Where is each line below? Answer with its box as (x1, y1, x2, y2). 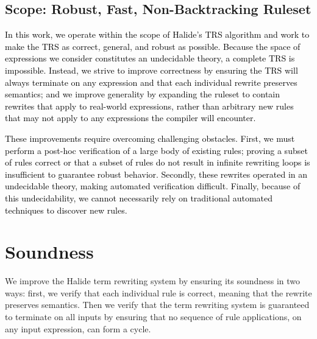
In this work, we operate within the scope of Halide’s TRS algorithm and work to (5, 28, 310, 41)
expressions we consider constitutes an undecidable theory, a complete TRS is (5, 52, 295, 65)
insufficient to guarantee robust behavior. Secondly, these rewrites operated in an (5, 167, 308, 180)
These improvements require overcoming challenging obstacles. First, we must (5, 131, 295, 144)
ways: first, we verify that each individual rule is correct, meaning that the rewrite (5, 286, 312, 299)
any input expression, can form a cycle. (5, 322, 151, 335)
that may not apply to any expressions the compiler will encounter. (5, 111, 256, 124)
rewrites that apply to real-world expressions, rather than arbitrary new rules (5, 99, 294, 112)
